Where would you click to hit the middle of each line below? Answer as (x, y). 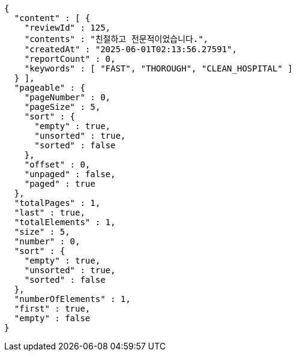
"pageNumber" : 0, (68, 97)
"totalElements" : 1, (65, 222)
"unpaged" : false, (70, 174)
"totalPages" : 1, (57, 203)
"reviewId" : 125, (68, 28)
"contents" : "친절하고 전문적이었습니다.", (116, 39)
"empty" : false (52, 318)
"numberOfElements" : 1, (72, 299)
